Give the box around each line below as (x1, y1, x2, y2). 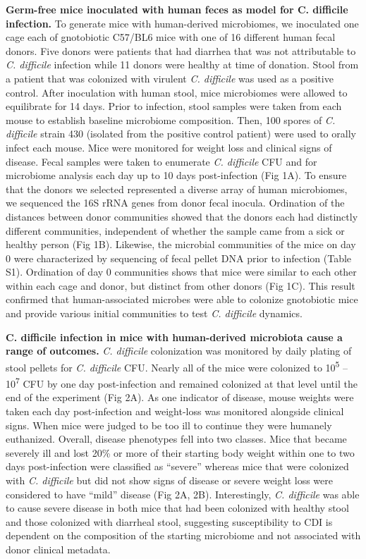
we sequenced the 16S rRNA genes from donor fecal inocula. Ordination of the (6, 195, 345, 210)
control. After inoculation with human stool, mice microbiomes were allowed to (6, 85, 348, 99)
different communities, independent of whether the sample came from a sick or (6, 223, 345, 238)
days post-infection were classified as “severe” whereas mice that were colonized (6, 459, 349, 474)
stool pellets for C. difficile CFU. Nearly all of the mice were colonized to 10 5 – (6, 357, 348, 374)
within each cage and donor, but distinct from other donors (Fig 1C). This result (6, 278, 355, 293)
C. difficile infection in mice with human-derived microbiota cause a (6, 329, 343, 344)
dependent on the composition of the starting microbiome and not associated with (6, 528, 361, 543)
